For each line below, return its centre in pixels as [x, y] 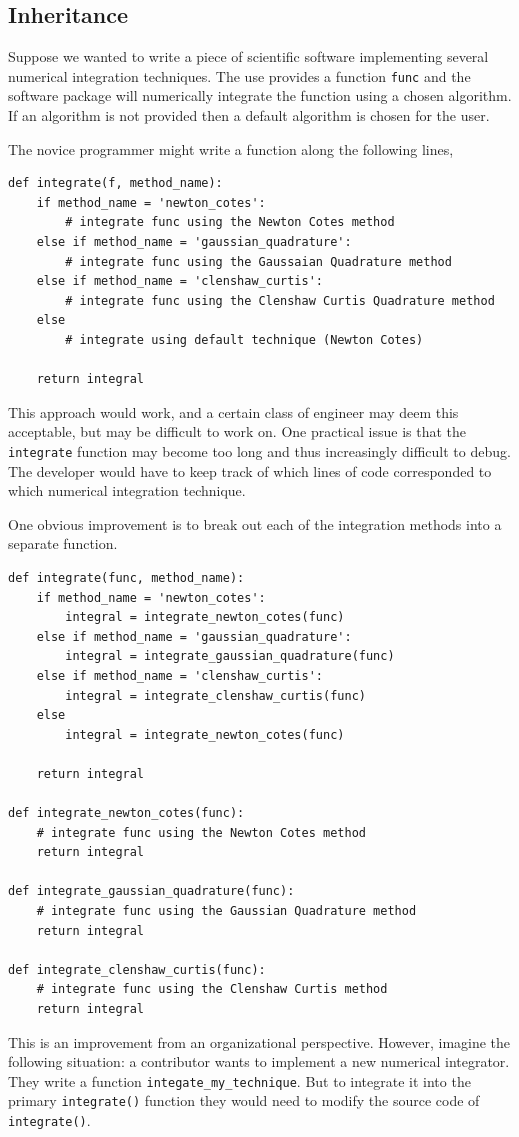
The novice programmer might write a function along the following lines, [231, 148]
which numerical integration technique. [127, 490]
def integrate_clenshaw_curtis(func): [137, 969]
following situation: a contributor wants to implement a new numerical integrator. [259, 1061]
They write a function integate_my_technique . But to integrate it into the [239, 1080]
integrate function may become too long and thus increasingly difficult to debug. [259, 450]
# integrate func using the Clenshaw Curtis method [212, 989]
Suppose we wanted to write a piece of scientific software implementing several [248, 56]
